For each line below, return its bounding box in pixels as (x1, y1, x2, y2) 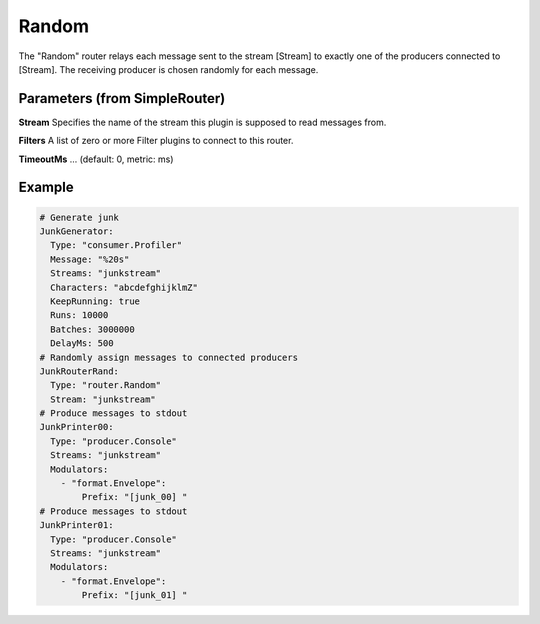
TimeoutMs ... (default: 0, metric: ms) (18, 153, 174, 165)
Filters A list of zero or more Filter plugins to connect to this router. (18, 135, 294, 147)
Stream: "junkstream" (50, 393, 157, 405)
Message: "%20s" (50, 253, 130, 265)
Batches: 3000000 (50, 323, 135, 335)
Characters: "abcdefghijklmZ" (50, 281, 199, 293)
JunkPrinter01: (39, 520, 114, 531)
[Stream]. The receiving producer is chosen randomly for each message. (18, 63, 319, 75)
